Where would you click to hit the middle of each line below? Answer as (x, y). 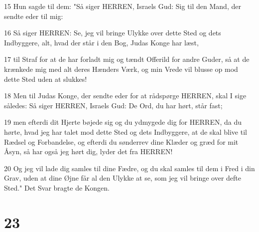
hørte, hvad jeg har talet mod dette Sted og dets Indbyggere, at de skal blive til (126, 131)
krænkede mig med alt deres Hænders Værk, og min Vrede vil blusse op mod (121, 69)
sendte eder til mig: (34, 16)
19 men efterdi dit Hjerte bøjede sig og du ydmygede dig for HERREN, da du (123, 122)
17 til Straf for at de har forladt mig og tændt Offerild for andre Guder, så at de (127, 59)
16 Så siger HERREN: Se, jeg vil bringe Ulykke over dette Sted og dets (113, 33)
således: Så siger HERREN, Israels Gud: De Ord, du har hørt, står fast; (113, 105)
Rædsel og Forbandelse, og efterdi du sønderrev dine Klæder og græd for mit (121, 141)
